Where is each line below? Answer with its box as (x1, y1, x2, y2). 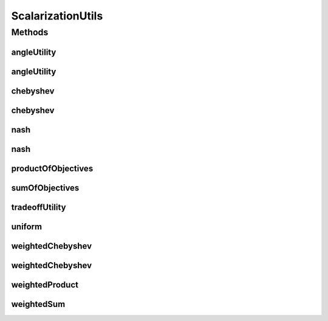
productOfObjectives (11, 163, 94, 173)
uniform (11, 221, 43, 232)
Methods (11, 27, 49, 38)
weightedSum (11, 299, 66, 309)
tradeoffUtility (11, 202, 66, 212)
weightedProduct (11, 280, 79, 290)
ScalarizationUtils (11, 9, 103, 22)
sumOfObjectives (11, 182, 80, 193)
